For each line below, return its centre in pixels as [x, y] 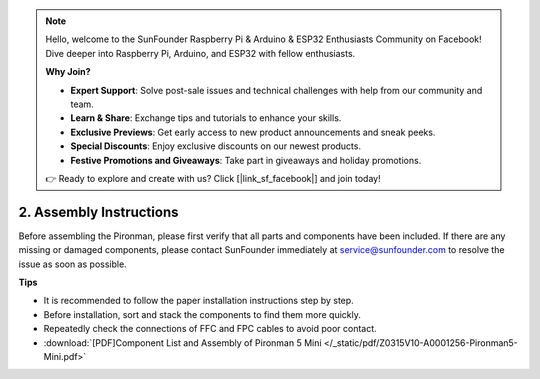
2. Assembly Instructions [98, 211]
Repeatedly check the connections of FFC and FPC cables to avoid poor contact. [210, 329]
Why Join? [68, 72]
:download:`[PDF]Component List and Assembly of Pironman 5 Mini [182, 342]
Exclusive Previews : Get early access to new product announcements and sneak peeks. [253, 132]
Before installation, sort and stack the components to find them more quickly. [202, 314]
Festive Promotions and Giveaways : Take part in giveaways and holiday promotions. [246, 160]
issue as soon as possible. [72, 264]
